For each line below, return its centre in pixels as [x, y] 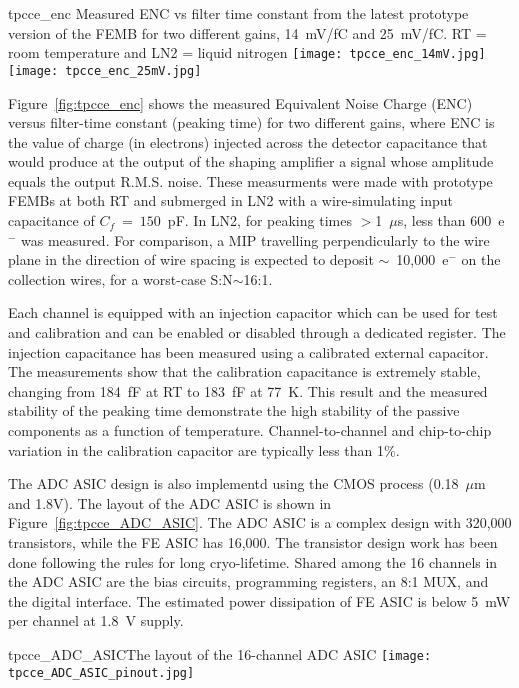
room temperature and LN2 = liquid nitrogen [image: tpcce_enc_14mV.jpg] [247, 52]
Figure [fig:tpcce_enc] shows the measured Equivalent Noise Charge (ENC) [240, 102]
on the [481, 259]
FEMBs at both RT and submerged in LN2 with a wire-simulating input [231, 200]
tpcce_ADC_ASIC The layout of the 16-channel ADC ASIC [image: [220, 653]
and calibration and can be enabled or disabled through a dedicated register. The [257, 332]
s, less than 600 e [451, 220]
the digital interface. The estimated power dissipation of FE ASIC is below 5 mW [259, 600]
